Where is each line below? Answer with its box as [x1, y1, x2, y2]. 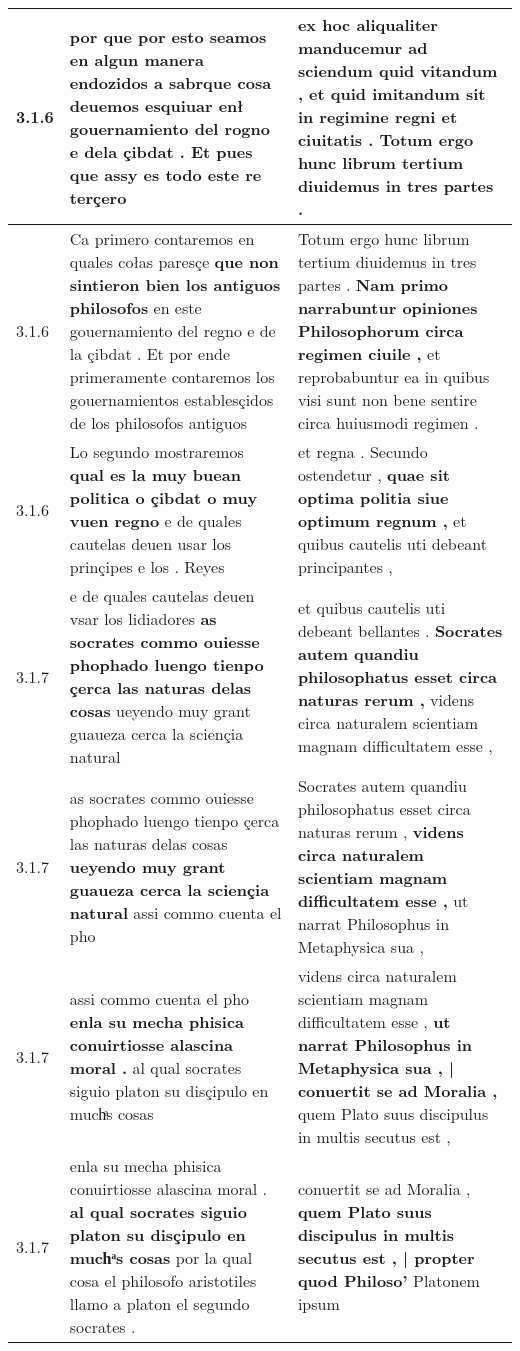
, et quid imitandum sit [297, 82, 486, 105]
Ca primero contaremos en [69, 227, 255, 250]
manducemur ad [297, 36, 428, 59]
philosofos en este [69, 296, 202, 319]
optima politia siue [297, 486, 449, 509]
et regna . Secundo [297, 440, 428, 463]
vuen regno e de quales [69, 509, 242, 532]
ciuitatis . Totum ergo [297, 128, 474, 151]
